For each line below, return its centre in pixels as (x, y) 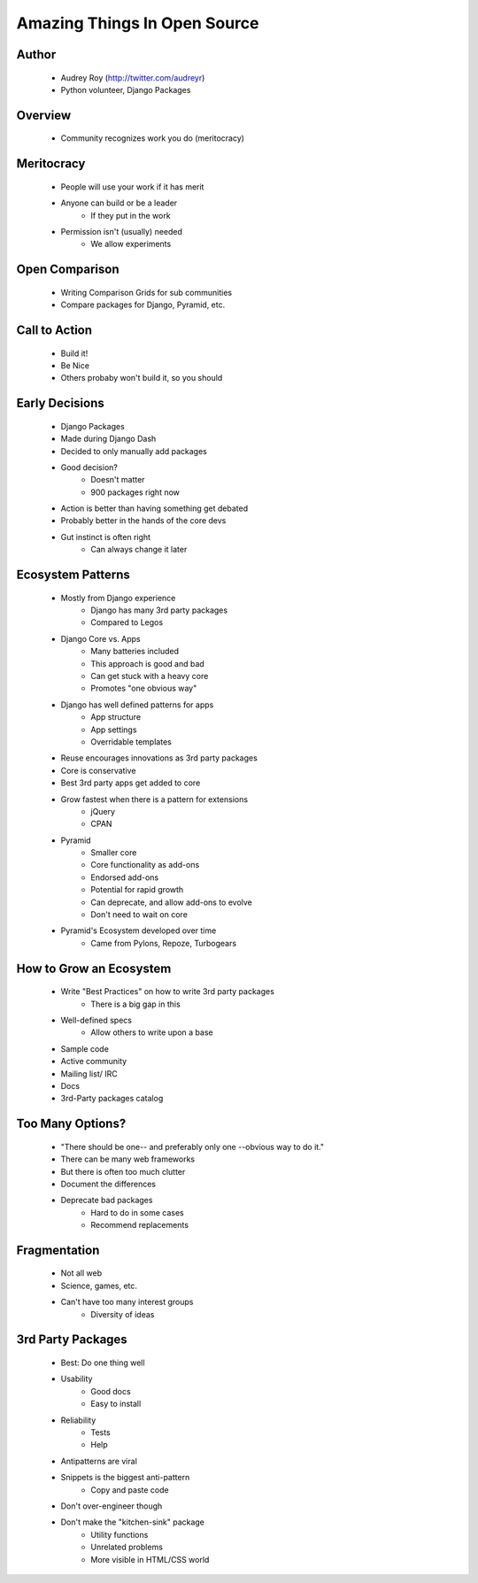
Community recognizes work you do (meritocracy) (153, 138)
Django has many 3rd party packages (159, 610)
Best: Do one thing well (103, 1363)
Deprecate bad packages (107, 1201)
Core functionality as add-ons (145, 865)
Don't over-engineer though (112, 1506)
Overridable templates (131, 741)
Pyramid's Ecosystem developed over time (139, 930)
